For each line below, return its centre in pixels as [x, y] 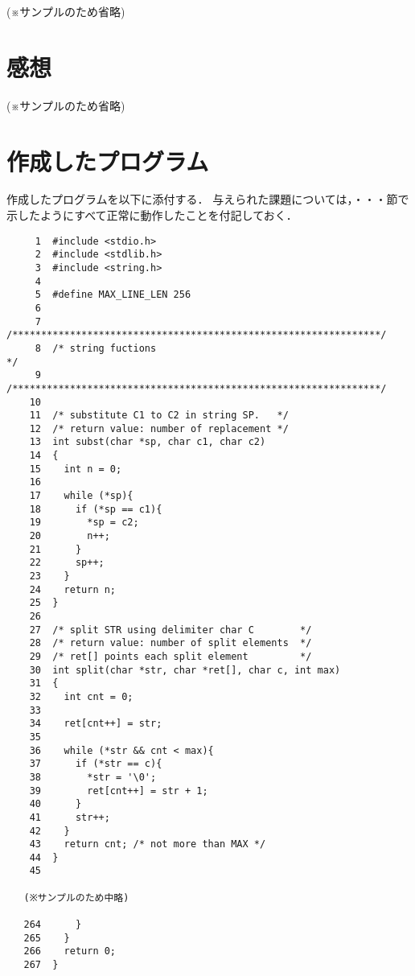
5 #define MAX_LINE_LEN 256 [113, 295]
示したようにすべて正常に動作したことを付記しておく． [152, 215]
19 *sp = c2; [84, 523]
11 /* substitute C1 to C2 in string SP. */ [159, 416]
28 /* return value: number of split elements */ [171, 643]
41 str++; [70, 817]
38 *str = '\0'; [93, 777]
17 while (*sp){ [81, 496]
